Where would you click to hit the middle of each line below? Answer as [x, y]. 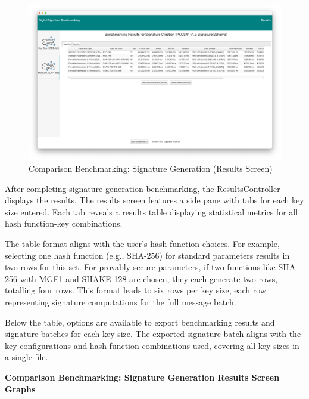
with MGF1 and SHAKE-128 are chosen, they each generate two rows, [149, 278]
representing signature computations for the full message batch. [121, 301]
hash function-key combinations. [64, 223]
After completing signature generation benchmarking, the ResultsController [143, 188]
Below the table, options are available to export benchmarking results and [140, 322]
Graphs [20, 389]
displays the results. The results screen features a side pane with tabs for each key [154, 200]
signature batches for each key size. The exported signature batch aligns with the [153, 334]
